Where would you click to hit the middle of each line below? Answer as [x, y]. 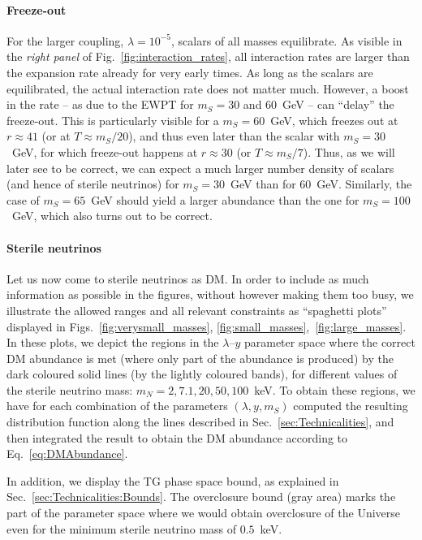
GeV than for [263, 184]
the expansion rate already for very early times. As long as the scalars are [190, 72]
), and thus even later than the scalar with [234, 136]
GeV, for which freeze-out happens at [105, 151]
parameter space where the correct [329, 342]
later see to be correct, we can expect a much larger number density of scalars [200, 168]
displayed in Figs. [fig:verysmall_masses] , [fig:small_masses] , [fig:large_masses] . [207, 326]
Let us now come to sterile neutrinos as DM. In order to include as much [188, 278]
